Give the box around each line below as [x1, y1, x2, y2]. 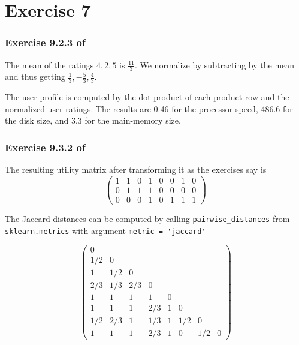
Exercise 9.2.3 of [5, 35, 86, 50]
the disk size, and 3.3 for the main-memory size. [5, 114, 181, 127]
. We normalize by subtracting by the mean [134, 58, 295, 71]
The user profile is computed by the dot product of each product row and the [5, 91, 289, 103]
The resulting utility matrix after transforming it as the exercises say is [5, 163, 267, 176]
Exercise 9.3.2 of [5, 139, 86, 154]
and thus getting [5, 70, 65, 83]
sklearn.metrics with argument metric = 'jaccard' [5, 224, 206, 236]
